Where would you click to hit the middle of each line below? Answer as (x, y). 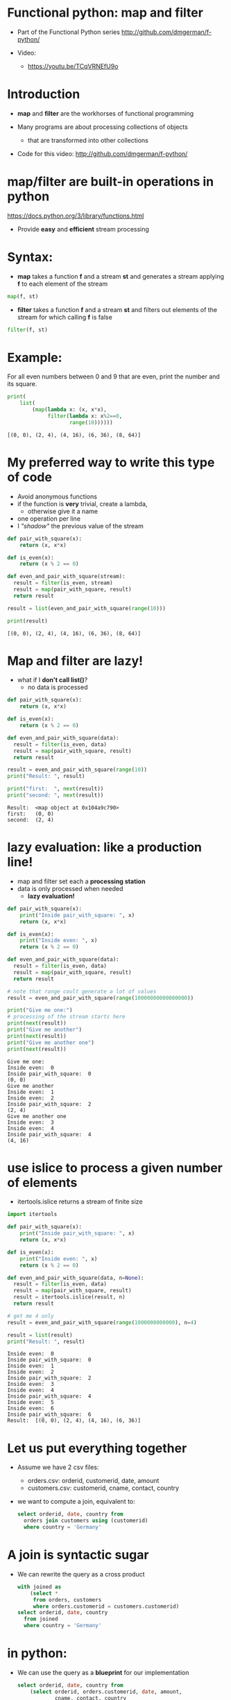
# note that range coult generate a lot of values (82, 991)
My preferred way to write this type (111, 462)
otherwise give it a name (63, 511)
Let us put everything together (97, 1448)
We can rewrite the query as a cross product (81, 1574)
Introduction (44, 94)
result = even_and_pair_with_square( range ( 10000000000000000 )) (101, 998)
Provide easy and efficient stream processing (83, 229)
